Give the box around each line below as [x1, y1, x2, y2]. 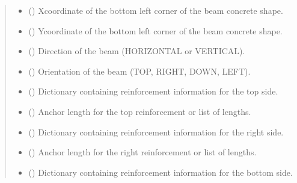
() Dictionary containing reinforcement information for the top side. [28, 85, 278, 98]
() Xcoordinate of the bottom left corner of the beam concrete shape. [28, 4, 283, 16]
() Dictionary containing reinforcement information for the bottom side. [28, 166, 293, 178]
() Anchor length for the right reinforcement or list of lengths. [28, 146, 257, 158]
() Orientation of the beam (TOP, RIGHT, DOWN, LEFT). [28, 64, 251, 77]
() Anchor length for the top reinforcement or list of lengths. [28, 105, 251, 117]
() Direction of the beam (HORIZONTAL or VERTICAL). [28, 45, 245, 57]
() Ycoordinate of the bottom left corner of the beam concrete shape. [28, 24, 283, 37]
